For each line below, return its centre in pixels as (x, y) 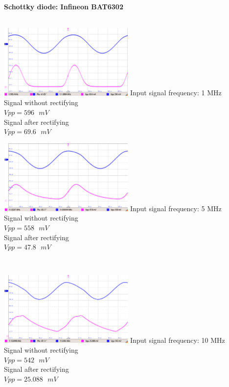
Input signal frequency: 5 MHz (176, 208)
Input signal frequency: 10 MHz (177, 340)
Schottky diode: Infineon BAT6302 (64, 7)
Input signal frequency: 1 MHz (176, 93)
